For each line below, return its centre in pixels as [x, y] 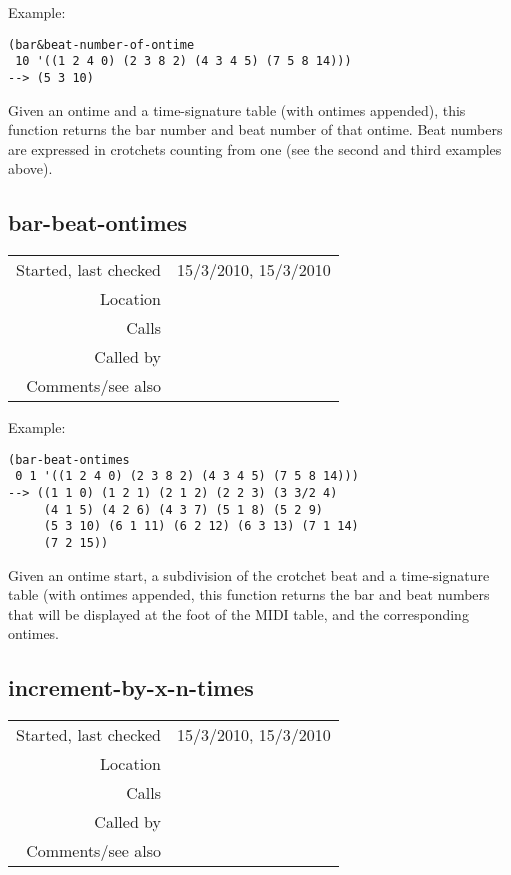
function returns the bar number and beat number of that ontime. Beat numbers [255, 129]
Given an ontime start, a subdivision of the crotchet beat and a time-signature [249, 574]
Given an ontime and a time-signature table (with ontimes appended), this [237, 109]
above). [30, 168]
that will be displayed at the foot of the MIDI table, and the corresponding [238, 613]
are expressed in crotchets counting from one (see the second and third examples [255, 148]
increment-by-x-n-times [131, 687]
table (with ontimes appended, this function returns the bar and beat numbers [249, 594]
